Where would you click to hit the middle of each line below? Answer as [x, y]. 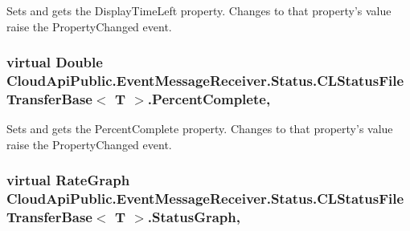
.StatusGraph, [194, 217]
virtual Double [55, 62]
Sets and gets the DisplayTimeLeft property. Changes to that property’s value [199, 10]
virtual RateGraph [68, 180]
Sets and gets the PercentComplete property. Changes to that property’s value [200, 129]
